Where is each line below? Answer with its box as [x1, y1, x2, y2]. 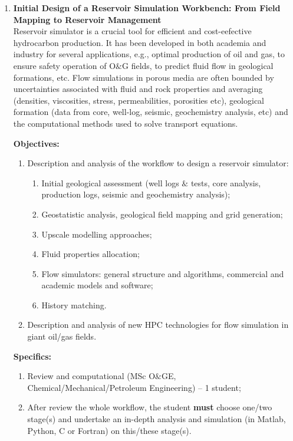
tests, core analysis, [190, 176, 261, 189]
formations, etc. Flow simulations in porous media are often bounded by [13, 71, 274, 83]
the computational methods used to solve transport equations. [13, 117, 238, 129]
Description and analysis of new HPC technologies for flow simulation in [27, 318, 289, 331]
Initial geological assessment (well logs [41, 176, 179, 189]
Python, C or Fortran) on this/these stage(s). [27, 424, 192, 436]
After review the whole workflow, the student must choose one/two [27, 401, 272, 413]
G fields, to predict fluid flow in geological [122, 59, 274, 71]
